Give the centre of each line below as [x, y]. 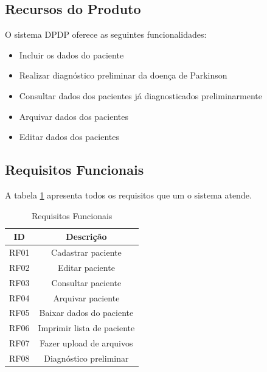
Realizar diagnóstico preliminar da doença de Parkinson [123, 75]
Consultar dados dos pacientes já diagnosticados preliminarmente [140, 95]
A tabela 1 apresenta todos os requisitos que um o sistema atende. [128, 195]
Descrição [86, 237]
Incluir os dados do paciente [71, 54]
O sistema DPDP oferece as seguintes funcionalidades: [106, 34]
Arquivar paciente [86, 297]
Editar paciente [86, 267]
